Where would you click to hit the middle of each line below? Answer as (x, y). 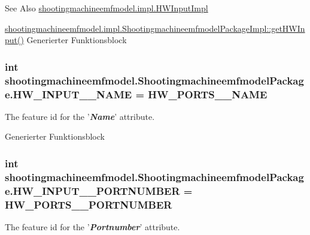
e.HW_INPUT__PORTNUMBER (92, 190)
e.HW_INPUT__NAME (69, 94)
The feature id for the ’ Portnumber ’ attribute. (92, 227)
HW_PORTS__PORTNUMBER (89, 204)
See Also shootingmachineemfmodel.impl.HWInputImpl (107, 8)
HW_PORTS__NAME (208, 94)
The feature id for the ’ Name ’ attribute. (80, 116)
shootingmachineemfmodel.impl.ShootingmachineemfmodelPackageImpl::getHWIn (155, 28)
